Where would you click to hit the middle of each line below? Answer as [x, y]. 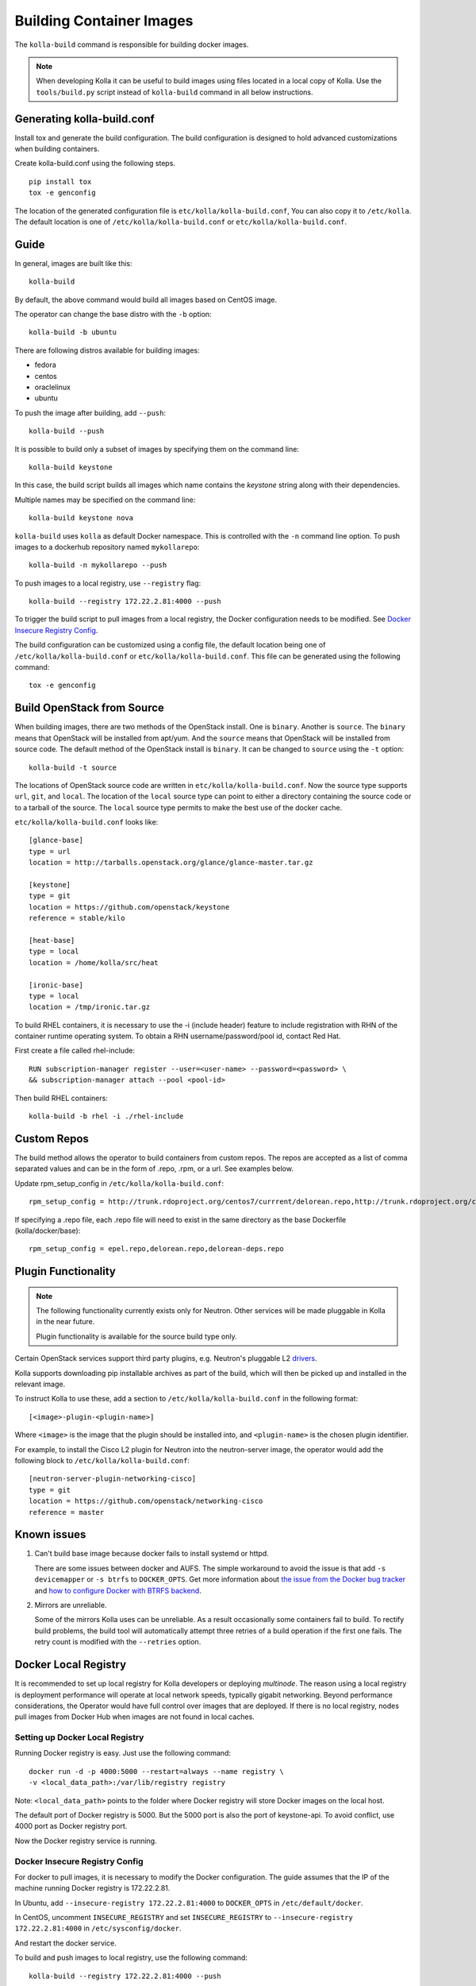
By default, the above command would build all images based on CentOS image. [146, 299]
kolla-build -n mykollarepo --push [98, 565]
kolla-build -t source [73, 767]
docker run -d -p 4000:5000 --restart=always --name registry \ [157, 1771]
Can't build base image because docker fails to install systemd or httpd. [152, 1554]
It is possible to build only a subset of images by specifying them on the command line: [157, 449]
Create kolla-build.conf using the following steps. [95, 164]
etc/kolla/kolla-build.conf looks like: [86, 822]
